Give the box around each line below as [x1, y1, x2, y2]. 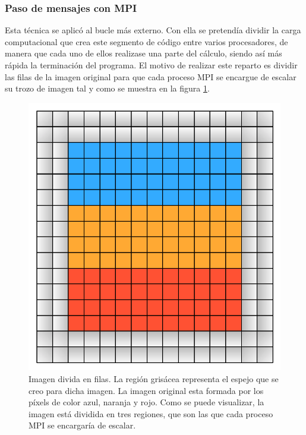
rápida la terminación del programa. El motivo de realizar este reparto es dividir [5, 59, 298, 71]
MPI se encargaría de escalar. [29, 419, 136, 431]
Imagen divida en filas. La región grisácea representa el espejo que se [29, 373, 279, 385]
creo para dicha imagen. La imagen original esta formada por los [29, 384, 264, 396]
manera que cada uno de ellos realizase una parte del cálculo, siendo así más [5, 47, 282, 59]
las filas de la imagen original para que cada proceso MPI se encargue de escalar [5, 70, 296, 83]
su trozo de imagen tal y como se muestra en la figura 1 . [5, 82, 210, 94]
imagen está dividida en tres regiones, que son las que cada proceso [29, 407, 273, 420]
